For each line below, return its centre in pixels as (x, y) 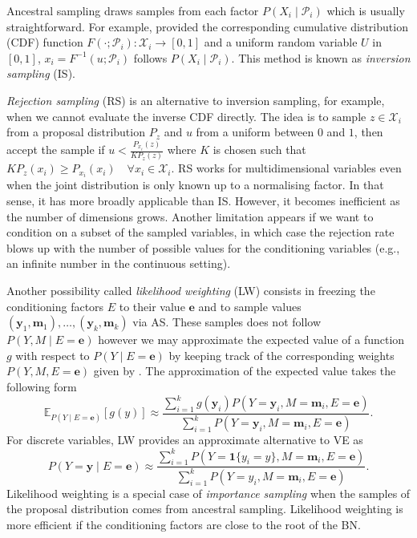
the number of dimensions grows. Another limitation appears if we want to (190, 216)
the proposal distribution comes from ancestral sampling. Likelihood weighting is (205, 509)
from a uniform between (255, 132)
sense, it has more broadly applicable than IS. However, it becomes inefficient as (203, 200)
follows (150, 57)
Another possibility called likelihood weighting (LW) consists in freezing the (191, 290)
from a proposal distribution (76, 132)
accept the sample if (56, 149)
